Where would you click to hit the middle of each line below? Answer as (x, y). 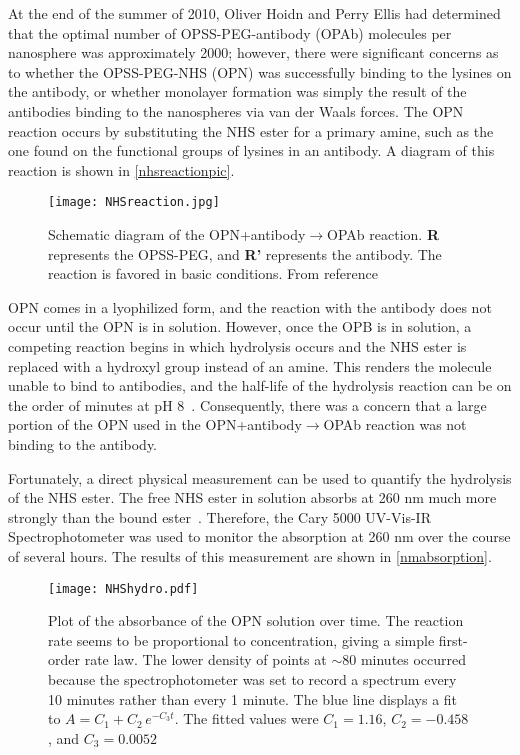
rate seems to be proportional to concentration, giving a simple (241, 639)
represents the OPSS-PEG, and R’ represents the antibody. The (245, 253)
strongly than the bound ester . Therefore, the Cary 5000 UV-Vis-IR (219, 516)
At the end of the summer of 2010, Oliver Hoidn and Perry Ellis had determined (254, 13)
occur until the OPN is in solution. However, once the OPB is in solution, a (240, 326)
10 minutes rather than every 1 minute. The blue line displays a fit (253, 698)
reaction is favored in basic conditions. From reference (213, 273)
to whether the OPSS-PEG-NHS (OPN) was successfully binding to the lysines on (260, 71)
